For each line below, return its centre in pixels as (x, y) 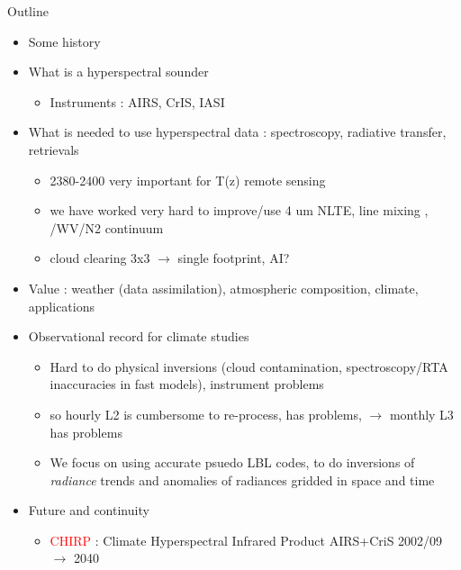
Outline (28, 11)
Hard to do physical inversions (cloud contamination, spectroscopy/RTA (249, 366)
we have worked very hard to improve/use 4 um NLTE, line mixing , (239, 210)
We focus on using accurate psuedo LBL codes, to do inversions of (232, 462)
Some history (64, 41)
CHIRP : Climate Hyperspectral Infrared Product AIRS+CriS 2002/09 (246, 540)
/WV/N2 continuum (107, 227)
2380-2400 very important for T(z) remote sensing (188, 180)
